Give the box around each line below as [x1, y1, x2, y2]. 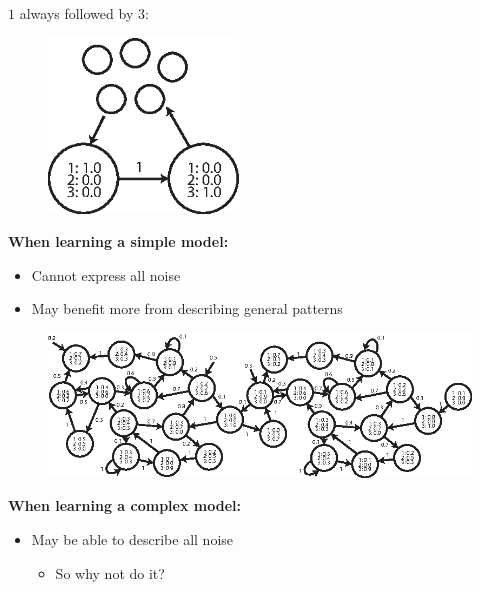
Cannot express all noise [31, 264, 181, 285]
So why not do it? [55, 562, 165, 583]
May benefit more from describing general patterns [31, 298, 343, 319]
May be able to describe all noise [31, 529, 234, 550]
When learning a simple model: [8, 231, 229, 252]
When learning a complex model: [8, 495, 241, 516]
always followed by [19, 3, 134, 23]
